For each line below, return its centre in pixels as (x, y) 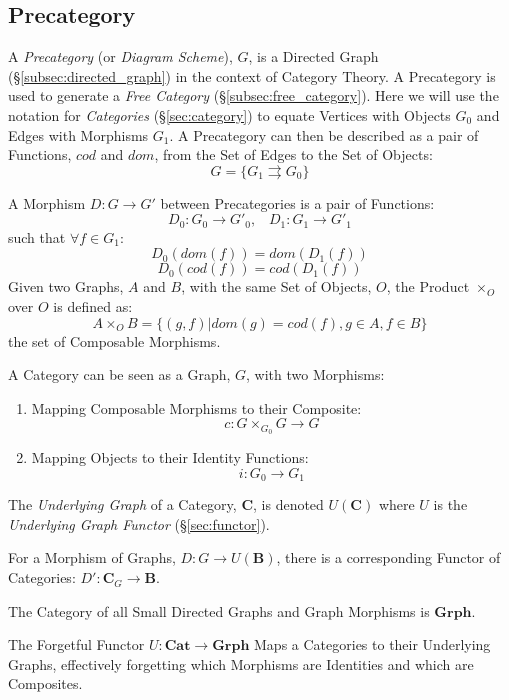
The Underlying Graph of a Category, (122, 504)
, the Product (428, 286)
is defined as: (93, 306)
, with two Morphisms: (315, 374)
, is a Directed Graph (313, 56)
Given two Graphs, (66, 286)
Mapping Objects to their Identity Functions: (170, 457)
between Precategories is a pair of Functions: (297, 202)
